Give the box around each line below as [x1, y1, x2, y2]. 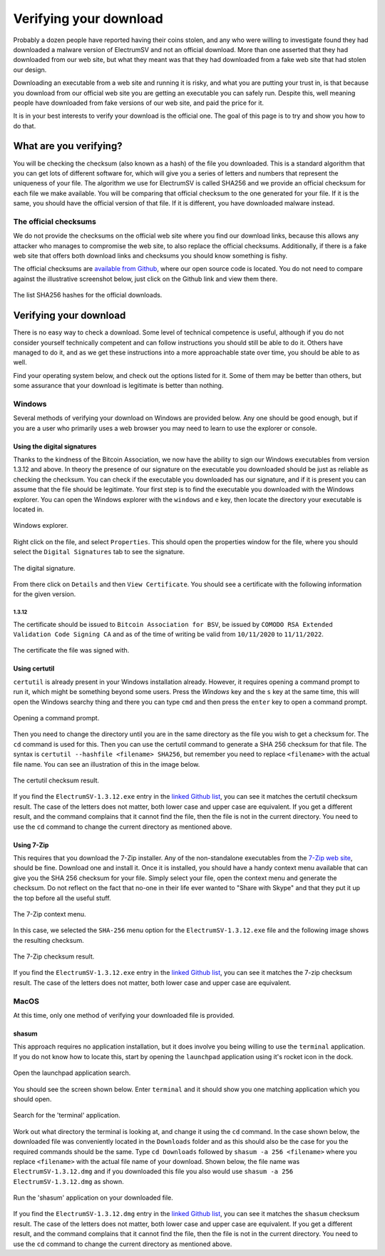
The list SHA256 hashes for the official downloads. [13, 291, 163, 300]
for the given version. [13, 590, 76, 598]
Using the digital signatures [13, 442, 97, 451]
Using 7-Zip [13, 840, 49, 849]
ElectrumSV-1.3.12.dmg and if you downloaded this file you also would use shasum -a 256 [13, 1167, 294, 1176]
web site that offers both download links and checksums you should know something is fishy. [13, 252, 288, 260]
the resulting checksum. [13, 936, 85, 944]
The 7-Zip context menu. [13, 909, 86, 918]
